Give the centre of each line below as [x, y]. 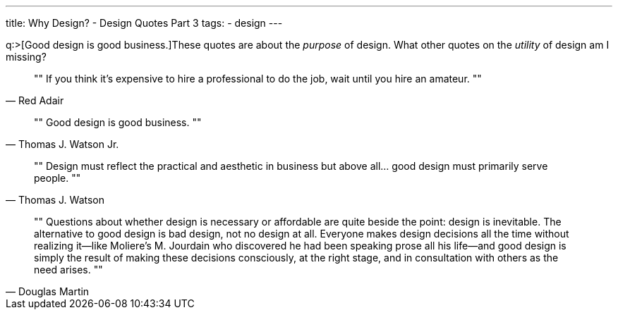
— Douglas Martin [48, 291]
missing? [26, 57]
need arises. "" [68, 270]
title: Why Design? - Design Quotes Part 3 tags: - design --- [144, 23]
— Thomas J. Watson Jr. [62, 144]
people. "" [57, 178]
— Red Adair [35, 100]
